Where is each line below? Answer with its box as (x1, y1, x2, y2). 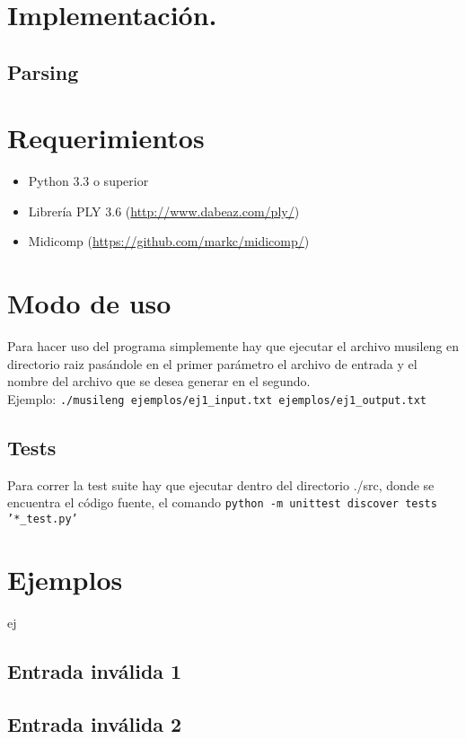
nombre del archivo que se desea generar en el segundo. (7, 372, 311, 391)
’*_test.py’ (7, 513, 78, 526)
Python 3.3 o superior (28, 172, 149, 190)
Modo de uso (7, 285, 171, 321)
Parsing (7, 57, 79, 85)
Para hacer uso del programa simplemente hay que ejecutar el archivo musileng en (7, 337, 460, 356)
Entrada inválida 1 (7, 656, 182, 684)
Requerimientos (7, 119, 205, 156)
